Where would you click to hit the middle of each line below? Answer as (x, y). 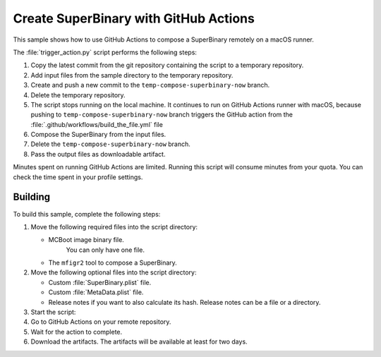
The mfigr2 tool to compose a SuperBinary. (113, 263)
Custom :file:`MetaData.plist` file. (96, 292)
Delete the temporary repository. (78, 95)
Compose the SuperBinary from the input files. (98, 135)
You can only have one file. (105, 250)
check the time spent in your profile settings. (78, 177)
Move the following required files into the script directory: (114, 226)
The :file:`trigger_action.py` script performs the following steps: (105, 52)
